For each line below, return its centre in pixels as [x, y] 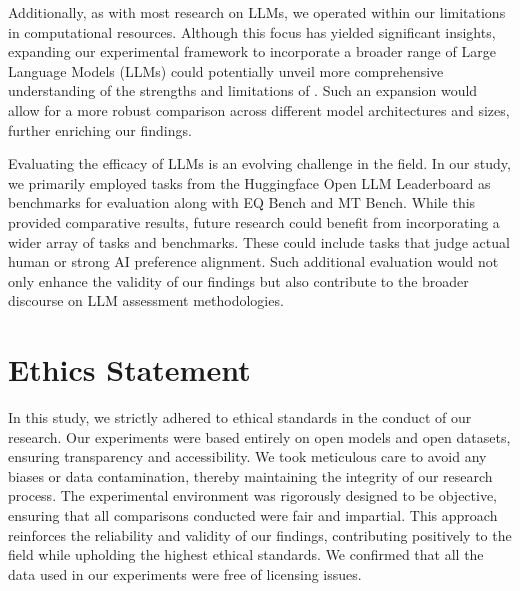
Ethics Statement [129, 369]
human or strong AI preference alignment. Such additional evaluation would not [253, 261]
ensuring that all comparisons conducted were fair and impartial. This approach [253, 515]
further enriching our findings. [100, 129]
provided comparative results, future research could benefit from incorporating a [254, 221]
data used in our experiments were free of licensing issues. [185, 573]
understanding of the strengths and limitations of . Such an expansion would [243, 90]
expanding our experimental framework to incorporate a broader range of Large [252, 51]
